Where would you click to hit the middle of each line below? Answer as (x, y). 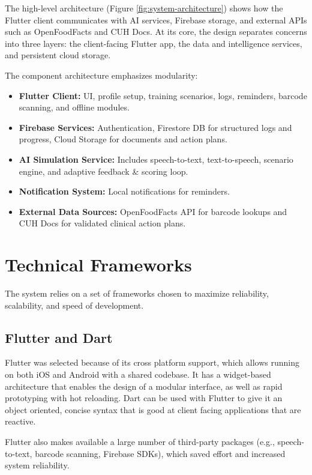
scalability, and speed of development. (74, 305)
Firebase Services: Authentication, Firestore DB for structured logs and (155, 127)
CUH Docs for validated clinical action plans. (102, 223)
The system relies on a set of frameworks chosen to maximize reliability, (137, 293)
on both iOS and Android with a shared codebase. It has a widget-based (138, 374)
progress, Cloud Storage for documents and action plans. (123, 139)
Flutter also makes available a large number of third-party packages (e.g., (140, 441)
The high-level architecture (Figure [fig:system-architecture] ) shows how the (144, 8)
